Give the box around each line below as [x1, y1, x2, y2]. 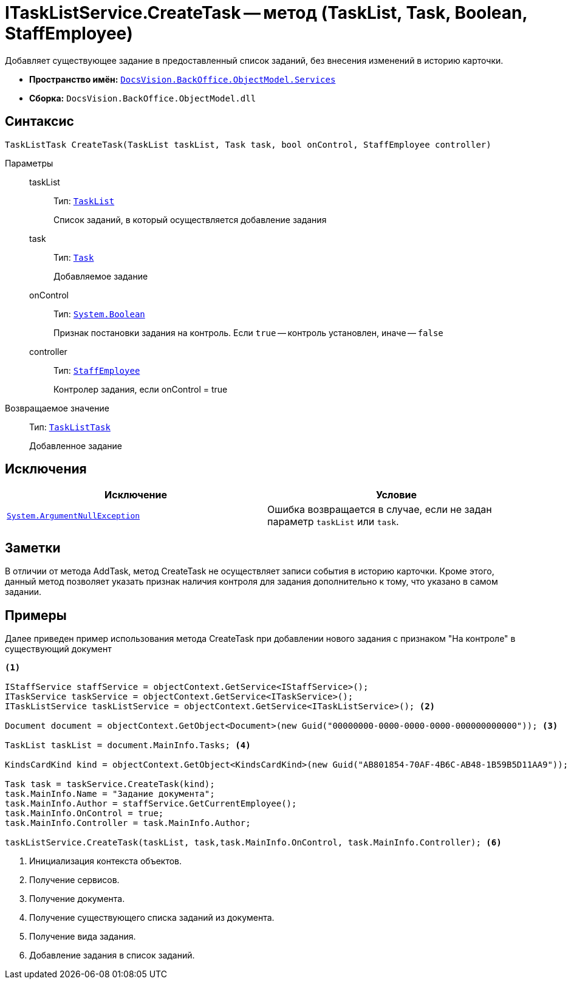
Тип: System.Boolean [53, 308, 145, 319]
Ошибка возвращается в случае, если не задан [267, 503, 492, 516]
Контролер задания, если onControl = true [53, 384, 228, 394]
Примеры [5, 607, 67, 623]
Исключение [104, 489, 167, 501]
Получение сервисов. [29, 875, 120, 886]
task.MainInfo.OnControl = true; [5, 808, 164, 819]
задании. [5, 587, 42, 597]
